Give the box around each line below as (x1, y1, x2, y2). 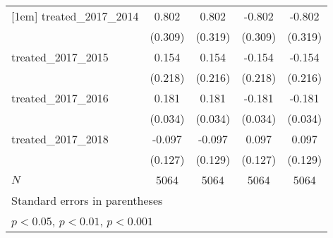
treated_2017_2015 (11, 49, 109, 65)
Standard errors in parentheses (11, 192, 163, 208)
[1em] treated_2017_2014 (11, 8, 139, 24)
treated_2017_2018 (11, 131, 109, 147)
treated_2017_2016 (11, 90, 109, 106)
